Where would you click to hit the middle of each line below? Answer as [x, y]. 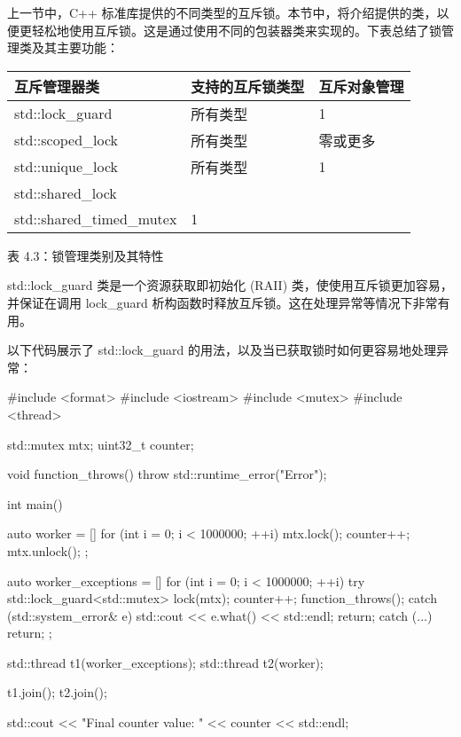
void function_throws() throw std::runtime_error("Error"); [167, 474]
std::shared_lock [66, 192]
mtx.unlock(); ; [48, 550]
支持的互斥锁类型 [248, 86]
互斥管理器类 [57, 86]
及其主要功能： [75, 47]
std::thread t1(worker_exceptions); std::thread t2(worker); [165, 662]
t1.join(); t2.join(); [57, 692]
